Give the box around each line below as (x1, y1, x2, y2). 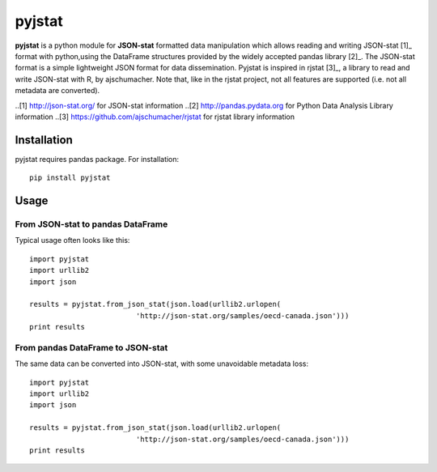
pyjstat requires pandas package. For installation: (15, 154, 180, 164)
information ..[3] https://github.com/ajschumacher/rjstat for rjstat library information (15, 112, 295, 121)
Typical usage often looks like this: (15, 236, 130, 245)
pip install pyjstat (29, 173, 111, 182)
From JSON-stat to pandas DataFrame (15, 219, 168, 230)
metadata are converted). (15, 86, 100, 96)
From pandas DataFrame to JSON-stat (15, 342, 168, 353)
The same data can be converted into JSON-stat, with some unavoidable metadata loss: (15, 359, 309, 368)
